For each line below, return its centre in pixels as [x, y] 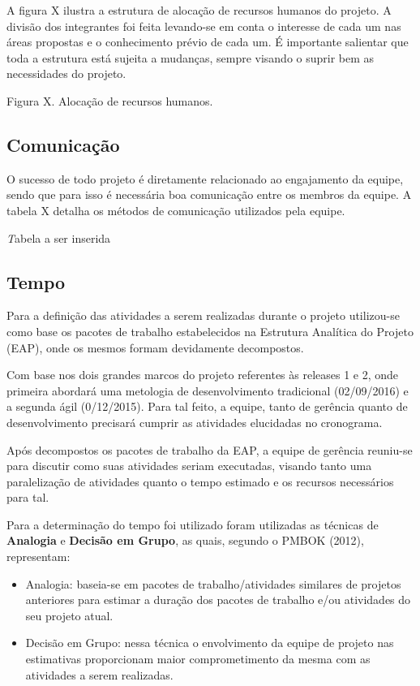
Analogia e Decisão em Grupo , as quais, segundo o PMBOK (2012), [185, 540]
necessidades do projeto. [66, 73]
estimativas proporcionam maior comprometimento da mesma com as [198, 659]
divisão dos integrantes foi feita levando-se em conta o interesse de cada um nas [204, 26]
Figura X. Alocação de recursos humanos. [110, 100]
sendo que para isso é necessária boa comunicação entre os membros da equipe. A [209, 194]
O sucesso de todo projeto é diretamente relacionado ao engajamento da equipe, [205, 178]
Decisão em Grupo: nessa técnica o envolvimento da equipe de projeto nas [210, 643]
